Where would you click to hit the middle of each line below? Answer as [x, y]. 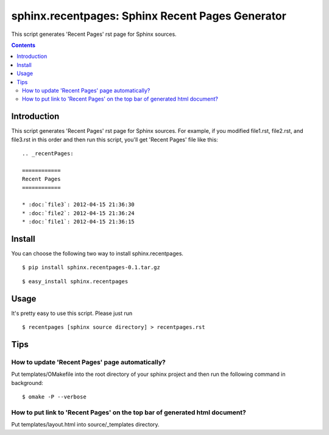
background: [27, 383]
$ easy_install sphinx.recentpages [75, 281]
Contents [23, 45]
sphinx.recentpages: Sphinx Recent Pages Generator [149, 16]
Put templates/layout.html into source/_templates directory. [85, 425]
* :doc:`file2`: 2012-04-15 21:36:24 [79, 213]
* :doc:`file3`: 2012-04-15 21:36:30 [79, 205]
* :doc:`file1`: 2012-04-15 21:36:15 [79, 222]
